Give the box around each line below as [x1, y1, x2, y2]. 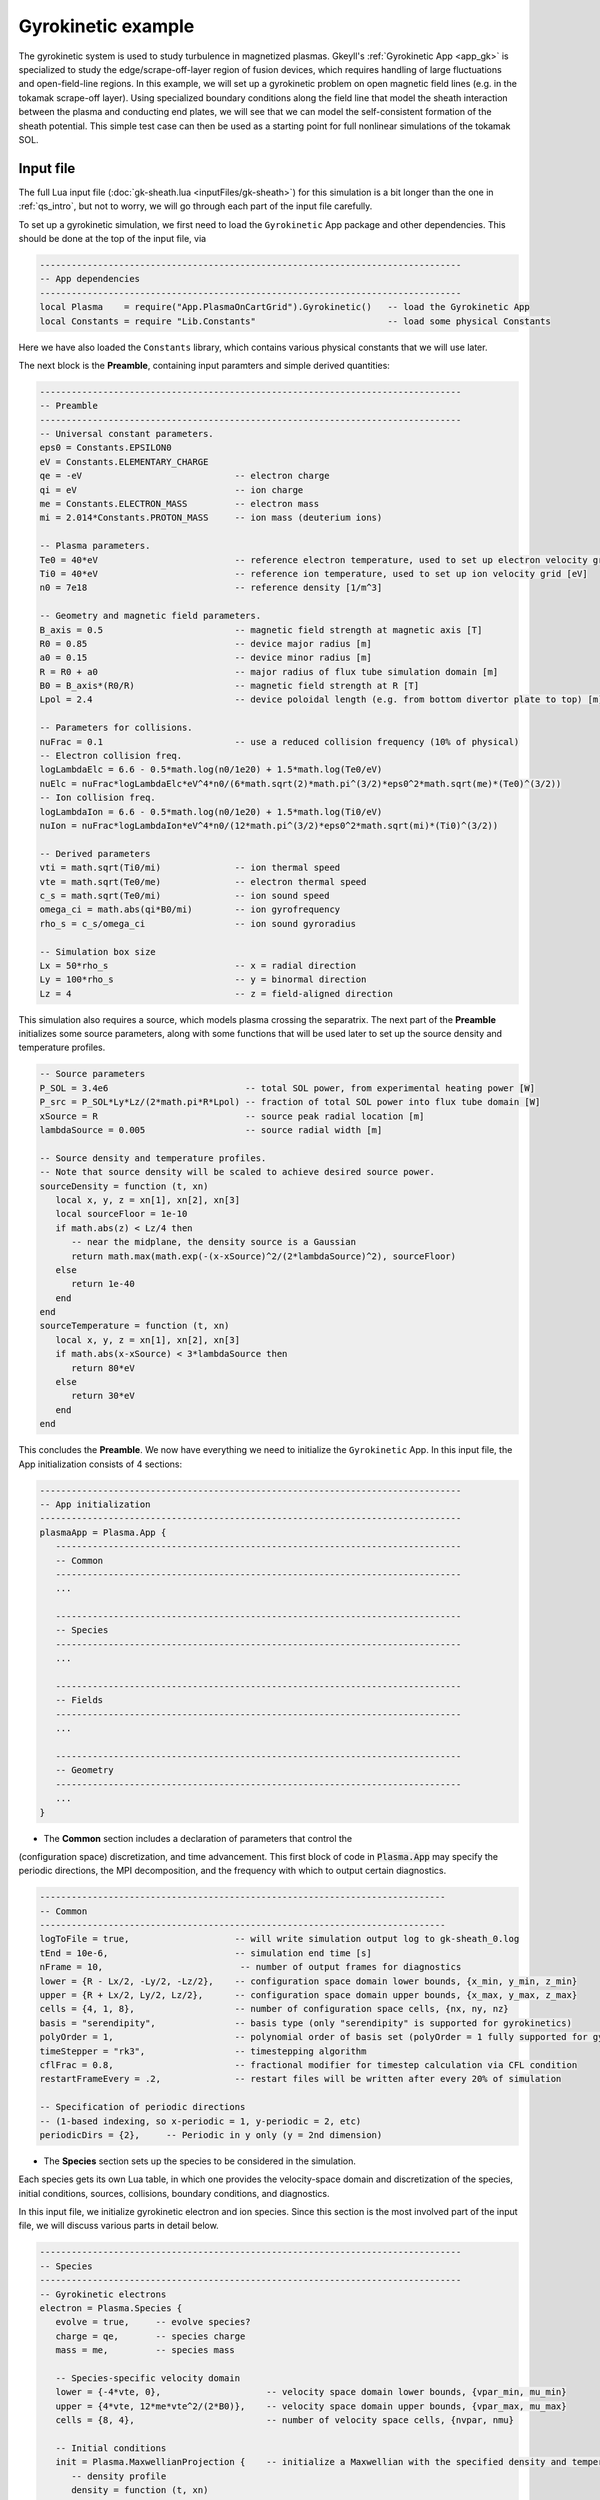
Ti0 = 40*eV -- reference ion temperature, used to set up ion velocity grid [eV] [39, 568, 589, 579]
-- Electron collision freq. [39, 750, 183, 762]
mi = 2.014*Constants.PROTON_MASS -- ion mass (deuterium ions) [39, 512, 383, 524]
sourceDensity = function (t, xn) [39, 1180, 209, 1192]
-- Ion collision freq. [39, 792, 157, 804]
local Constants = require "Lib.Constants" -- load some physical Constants [39, 315, 552, 327]
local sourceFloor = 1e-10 [55, 1208, 188, 1220]
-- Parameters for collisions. [39, 722, 194, 734]
